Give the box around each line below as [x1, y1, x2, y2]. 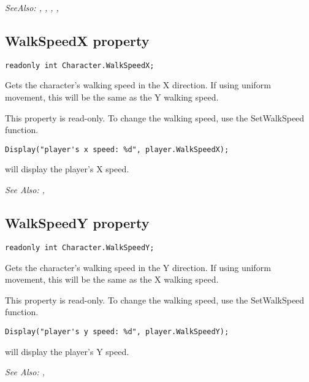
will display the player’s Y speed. [5, 345, 129, 357]
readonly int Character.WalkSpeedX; [5, 61, 154, 70]
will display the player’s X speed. [5, 162, 129, 175]
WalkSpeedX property [5, 31, 150, 50]
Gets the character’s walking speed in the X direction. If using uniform [5, 78, 271, 91]
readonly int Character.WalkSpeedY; [5, 243, 154, 252]
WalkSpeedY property [5, 213, 150, 232]
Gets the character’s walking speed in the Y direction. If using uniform [5, 261, 271, 273]
